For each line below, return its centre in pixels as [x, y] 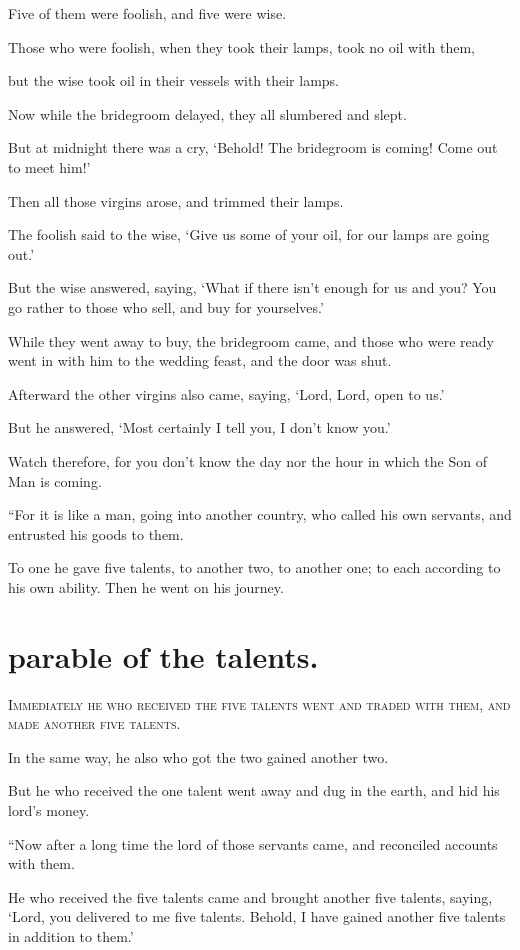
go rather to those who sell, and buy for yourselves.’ [166, 306]
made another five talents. [94, 723]
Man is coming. [55, 480]
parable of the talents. [163, 655]
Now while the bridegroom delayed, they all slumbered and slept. [207, 113]
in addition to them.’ [71, 935]
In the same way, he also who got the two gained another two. [198, 756]
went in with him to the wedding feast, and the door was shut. [200, 360]
